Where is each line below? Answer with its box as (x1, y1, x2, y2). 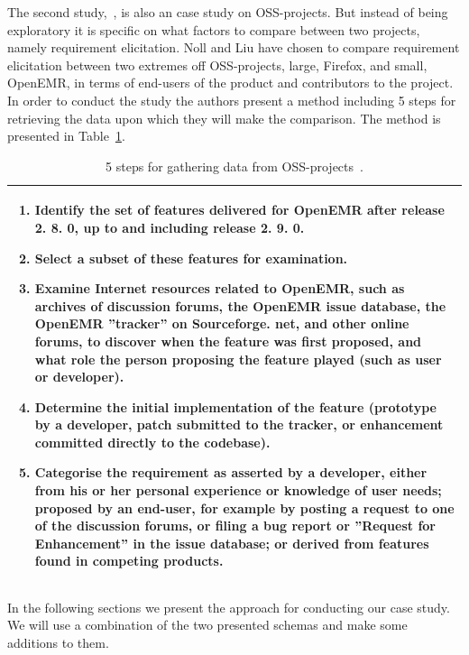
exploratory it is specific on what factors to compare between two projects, (7, 20, 420, 39)
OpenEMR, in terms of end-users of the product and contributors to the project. (7, 73, 454, 92)
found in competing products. (34, 551, 224, 570)
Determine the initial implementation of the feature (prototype (34, 397, 437, 416)
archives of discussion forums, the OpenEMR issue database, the (34, 296, 446, 315)
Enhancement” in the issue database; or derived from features (34, 533, 429, 552)
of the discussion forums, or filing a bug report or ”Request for (34, 516, 437, 535)
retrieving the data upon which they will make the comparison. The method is (7, 108, 441, 127)
